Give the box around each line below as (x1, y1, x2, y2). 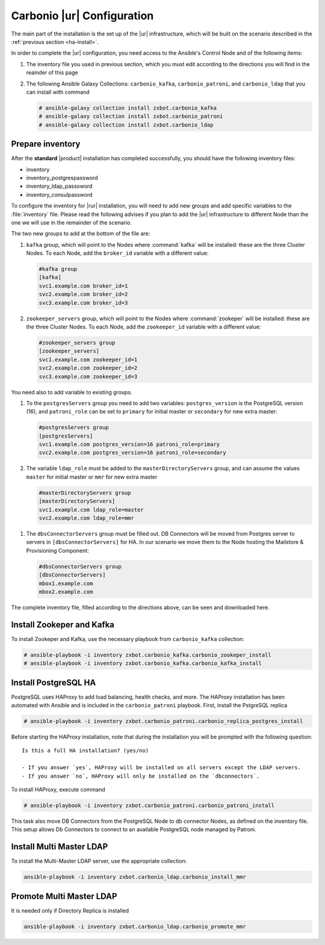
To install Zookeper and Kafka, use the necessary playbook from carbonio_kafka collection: (11, 635, 244, 642)
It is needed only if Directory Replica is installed (11, 906, 129, 914)
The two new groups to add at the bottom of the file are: (11, 230, 150, 237)
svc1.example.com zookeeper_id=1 (39, 356, 138, 363)
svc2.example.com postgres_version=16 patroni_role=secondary (39, 449, 226, 456)
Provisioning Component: (26, 547, 90, 554)
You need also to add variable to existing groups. (11, 388, 132, 395)
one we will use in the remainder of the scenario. (11, 218, 132, 226)
